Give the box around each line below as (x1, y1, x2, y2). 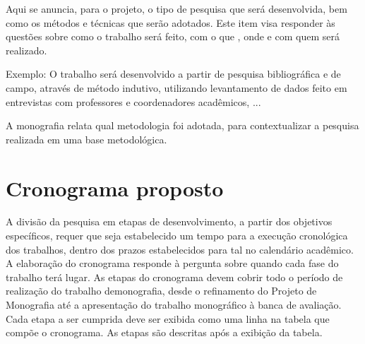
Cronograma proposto (6, 173, 224, 202)
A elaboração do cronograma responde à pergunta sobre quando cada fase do (6, 256, 339, 271)
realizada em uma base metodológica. (6, 131, 167, 146)
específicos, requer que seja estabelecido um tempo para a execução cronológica (6, 228, 348, 243)
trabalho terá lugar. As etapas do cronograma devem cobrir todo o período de (6, 269, 343, 284)
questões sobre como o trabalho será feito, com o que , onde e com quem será (6, 29, 340, 44)
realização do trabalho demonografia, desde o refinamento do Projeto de (6, 283, 317, 298)
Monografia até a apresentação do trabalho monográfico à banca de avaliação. (6, 297, 342, 312)
